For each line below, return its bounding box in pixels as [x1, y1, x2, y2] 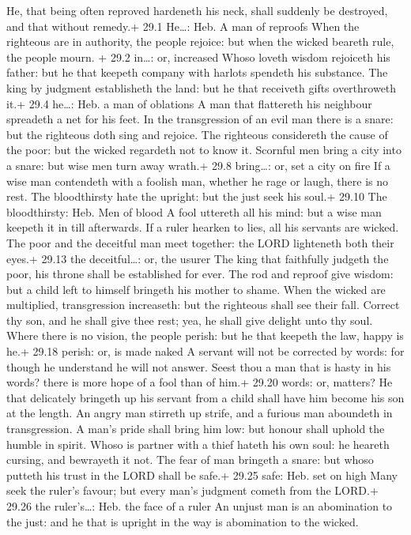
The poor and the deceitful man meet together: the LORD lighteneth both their [6, 234, 394, 251]
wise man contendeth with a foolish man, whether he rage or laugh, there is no [6, 172, 388, 189]
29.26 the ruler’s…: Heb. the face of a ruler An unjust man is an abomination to [6, 498, 393, 514]
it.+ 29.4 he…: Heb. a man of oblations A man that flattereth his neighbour [6, 95, 372, 111]
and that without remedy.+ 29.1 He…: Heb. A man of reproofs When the [6, 17, 360, 34]
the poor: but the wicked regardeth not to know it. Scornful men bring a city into [6, 141, 402, 158]
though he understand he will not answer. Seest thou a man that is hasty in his [6, 358, 391, 375]
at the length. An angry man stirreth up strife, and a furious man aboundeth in [6, 405, 393, 421]
